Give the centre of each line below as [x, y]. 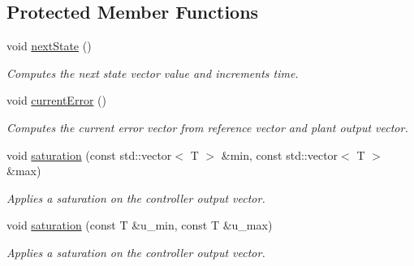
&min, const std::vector [280, 154]
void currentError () [56, 100]
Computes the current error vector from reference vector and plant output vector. [207, 127]
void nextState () [49, 46]
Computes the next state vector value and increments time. [153, 73]
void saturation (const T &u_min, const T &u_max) [140, 225]
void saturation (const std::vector [89, 154]
